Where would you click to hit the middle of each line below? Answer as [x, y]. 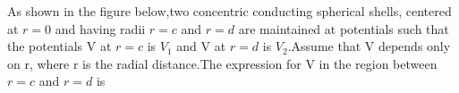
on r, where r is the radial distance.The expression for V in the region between [222, 63]
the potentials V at [59, 46]
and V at [201, 46]
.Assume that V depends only [369, 46]
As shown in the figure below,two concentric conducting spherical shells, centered [229, 11]
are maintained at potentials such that [344, 28]
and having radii [100, 28]
